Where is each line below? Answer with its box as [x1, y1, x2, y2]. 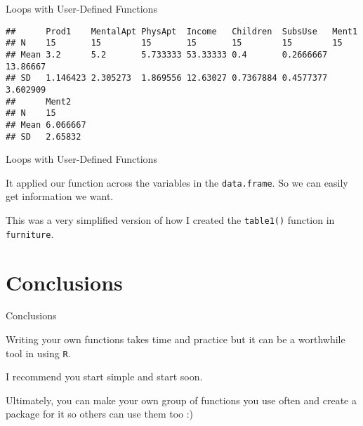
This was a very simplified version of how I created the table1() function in [6, 213, 335, 227]
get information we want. [6, 189, 114, 204]
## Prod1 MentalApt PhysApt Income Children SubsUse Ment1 [6, 26, 358, 36]
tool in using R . [6, 345, 71, 360]
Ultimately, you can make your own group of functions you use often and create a [6, 392, 357, 407]
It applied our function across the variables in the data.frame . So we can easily [6, 175, 348, 189]
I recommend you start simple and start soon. [6, 369, 203, 384]
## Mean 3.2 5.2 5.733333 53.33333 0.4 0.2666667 [6, 49, 328, 60]
